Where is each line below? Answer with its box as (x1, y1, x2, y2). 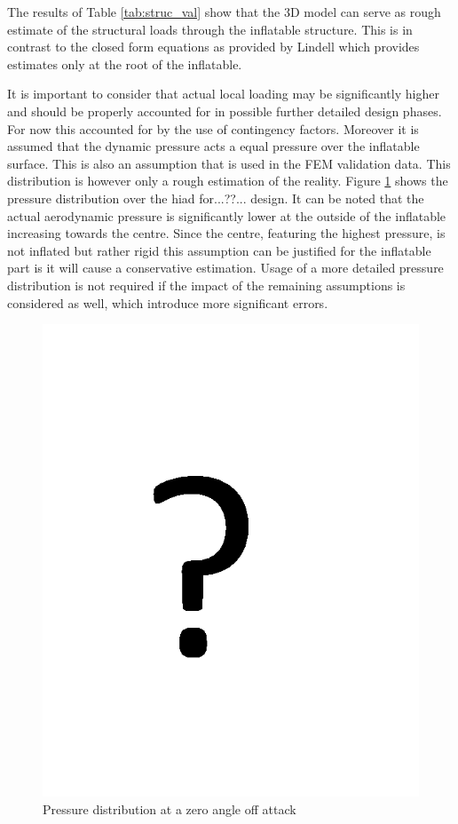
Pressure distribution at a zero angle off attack (43, 799, 296, 818)
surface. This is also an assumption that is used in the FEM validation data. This (7, 154, 451, 172)
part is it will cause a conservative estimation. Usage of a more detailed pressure (7, 258, 444, 277)
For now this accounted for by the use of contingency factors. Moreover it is (7, 119, 419, 138)
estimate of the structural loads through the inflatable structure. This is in (7, 20, 413, 38)
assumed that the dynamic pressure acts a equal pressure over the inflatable (7, 137, 420, 155)
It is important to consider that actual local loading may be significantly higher (7, 84, 439, 103)
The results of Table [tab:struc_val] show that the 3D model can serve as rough (7, 3, 441, 20)
